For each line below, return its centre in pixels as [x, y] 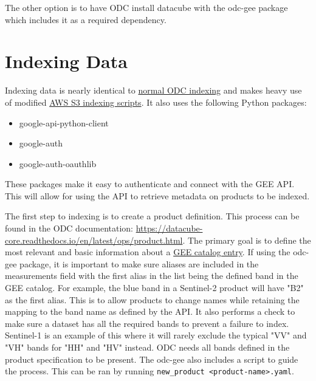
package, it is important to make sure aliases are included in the [139, 263]
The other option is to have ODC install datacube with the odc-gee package [146, 7]
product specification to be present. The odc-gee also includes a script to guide [152, 359]
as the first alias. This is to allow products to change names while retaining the [152, 299]
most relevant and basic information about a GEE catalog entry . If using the [148, 252]
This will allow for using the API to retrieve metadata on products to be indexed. [157, 195]
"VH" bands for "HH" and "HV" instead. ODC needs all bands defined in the [147, 347]
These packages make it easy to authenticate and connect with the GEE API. [150, 184]
